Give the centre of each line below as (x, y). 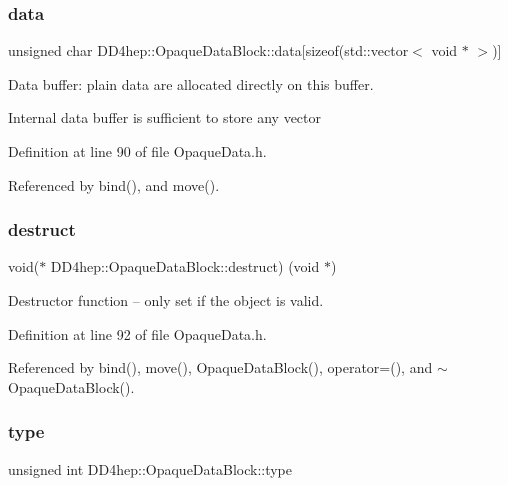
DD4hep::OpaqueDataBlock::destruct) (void (185, 266)
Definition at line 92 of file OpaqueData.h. (137, 333)
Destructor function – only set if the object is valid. (166, 300)
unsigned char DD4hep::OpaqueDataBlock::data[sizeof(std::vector (208, 50)
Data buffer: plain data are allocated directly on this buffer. (191, 83)
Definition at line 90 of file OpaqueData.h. (137, 151)
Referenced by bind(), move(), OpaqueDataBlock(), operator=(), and (220, 367)
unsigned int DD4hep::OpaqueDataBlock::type (150, 468)
